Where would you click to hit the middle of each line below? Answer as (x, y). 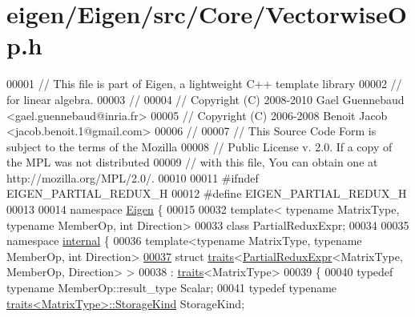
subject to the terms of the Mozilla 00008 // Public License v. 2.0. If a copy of (199, 146)
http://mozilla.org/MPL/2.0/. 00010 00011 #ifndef (133, 177)
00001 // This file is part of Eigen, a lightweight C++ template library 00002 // (204, 84)
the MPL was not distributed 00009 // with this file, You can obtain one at (192, 162)
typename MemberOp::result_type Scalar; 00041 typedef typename (172, 288)
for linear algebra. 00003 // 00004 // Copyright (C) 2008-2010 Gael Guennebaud (205, 99)
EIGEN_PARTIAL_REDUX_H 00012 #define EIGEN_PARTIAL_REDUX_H (207, 193)
